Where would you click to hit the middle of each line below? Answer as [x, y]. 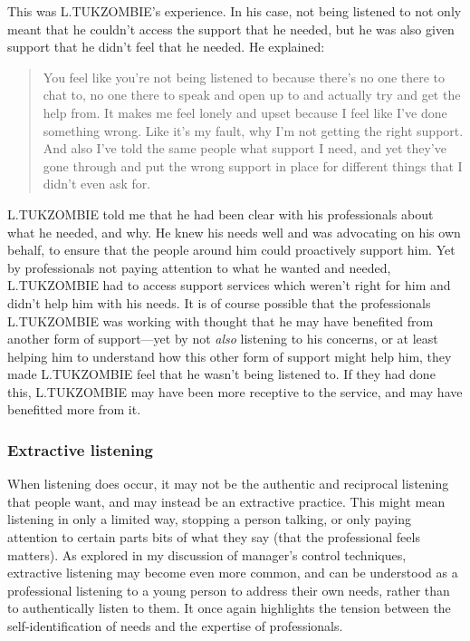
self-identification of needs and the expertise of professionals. [175, 626]
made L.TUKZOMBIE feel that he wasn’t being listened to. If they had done [221, 374]
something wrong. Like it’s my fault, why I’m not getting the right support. [253, 130]
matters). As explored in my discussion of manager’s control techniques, [207, 554]
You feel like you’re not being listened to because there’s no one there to [244, 77]
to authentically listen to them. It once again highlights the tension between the [229, 608]
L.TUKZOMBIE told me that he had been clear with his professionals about [221, 214]
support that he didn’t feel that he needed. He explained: [166, 47]
